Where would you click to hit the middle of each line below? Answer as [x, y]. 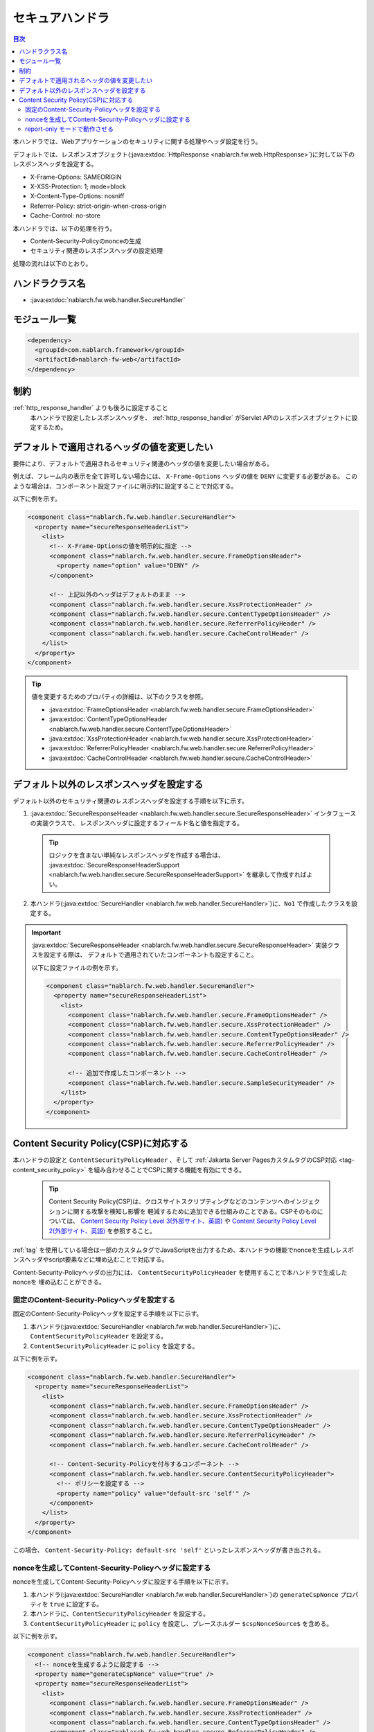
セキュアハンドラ [61, 18]
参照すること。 [134, 1230]
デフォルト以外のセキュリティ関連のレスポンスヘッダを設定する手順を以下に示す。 [131, 801]
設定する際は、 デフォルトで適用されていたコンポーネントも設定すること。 [150, 955]
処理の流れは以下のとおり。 [52, 263]
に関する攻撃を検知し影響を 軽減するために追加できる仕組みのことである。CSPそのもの [192, 1211]
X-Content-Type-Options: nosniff [77, 196]
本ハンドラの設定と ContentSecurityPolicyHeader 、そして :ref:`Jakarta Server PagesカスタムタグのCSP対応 [175, 1160]
